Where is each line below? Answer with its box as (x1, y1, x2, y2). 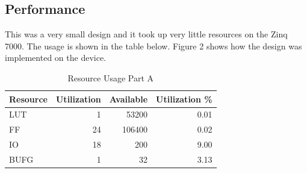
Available (109, 92, 148, 105)
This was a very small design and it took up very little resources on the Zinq (5, 28, 288, 40)
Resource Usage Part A (67, 71, 154, 84)
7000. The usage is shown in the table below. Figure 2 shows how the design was (5, 39, 302, 52)
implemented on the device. (5, 51, 106, 64)
